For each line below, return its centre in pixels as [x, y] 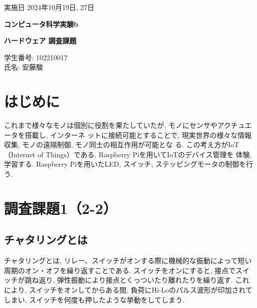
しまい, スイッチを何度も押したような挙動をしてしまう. [94, 299]
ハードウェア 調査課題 [40, 41]
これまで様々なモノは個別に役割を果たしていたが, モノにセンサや [111, 125]
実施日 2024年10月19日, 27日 [49, 7]
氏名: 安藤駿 [24, 67]
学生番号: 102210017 [36, 57]
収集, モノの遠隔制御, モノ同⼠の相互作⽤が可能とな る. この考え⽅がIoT [122, 145]
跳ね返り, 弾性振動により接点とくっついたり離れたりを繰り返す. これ [137, 280]
